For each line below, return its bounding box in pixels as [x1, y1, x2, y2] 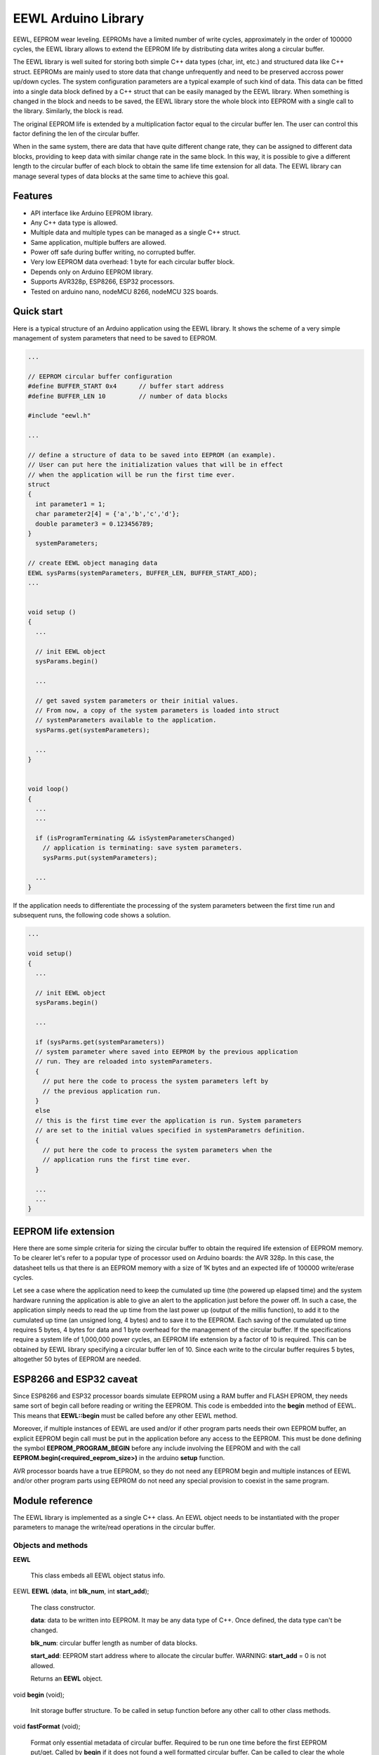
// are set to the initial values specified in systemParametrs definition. [35, 1127, 305, 1134]
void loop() [27, 785, 69, 793]
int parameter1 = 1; [35, 500, 106, 508]
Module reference [13, 1495, 93, 1506]
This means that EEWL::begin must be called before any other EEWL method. [13, 1411, 238, 1419]
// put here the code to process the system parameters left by [42, 1078, 269, 1085]
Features [13, 190, 53, 202]
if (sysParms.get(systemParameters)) [35, 1038, 165, 1046]
